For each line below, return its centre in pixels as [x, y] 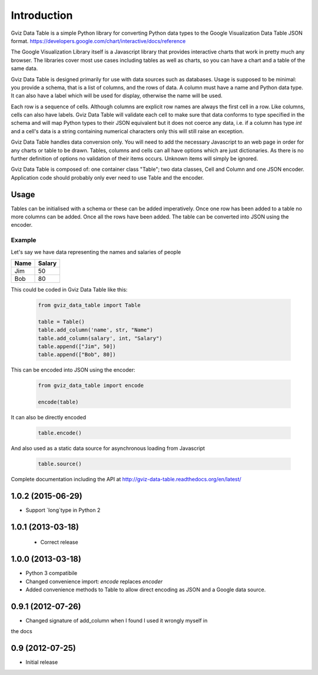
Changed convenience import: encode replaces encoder [94, 581]
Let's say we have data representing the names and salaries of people [96, 252]
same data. [24, 68]
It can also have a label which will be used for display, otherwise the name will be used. [117, 96]
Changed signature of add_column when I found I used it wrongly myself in [117, 620]
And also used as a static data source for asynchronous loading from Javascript [108, 448]
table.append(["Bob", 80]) [77, 355]
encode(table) [58, 402]
